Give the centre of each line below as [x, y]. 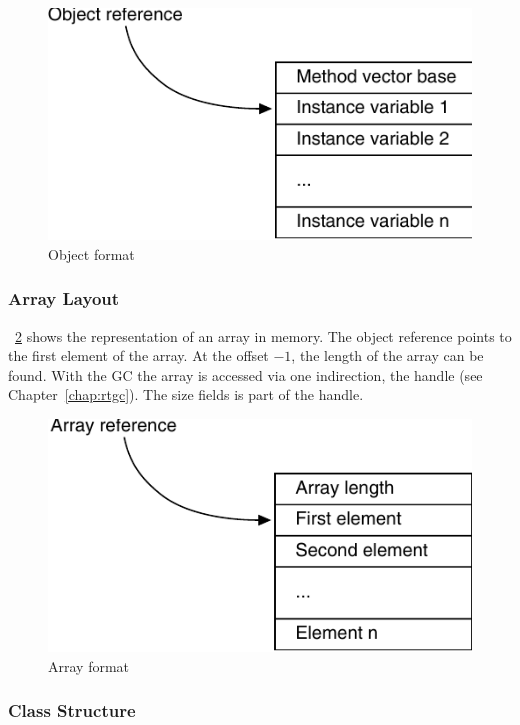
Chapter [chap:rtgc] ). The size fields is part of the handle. [186, 394]
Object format [91, 253]
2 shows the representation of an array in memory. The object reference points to [263, 335]
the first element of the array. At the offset [138, 355]
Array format [89, 665]
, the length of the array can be [387, 355]
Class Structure [72, 710]
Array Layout [64, 298]
